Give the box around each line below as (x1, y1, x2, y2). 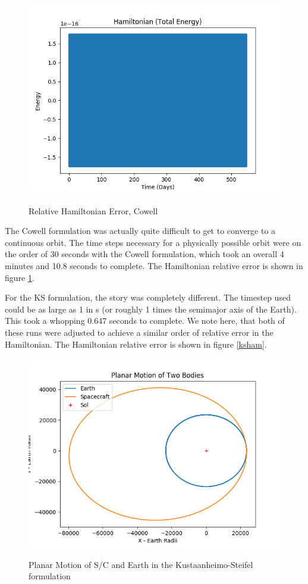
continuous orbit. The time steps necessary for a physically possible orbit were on (5, 236, 301, 248)
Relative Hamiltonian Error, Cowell (29, 204, 158, 217)
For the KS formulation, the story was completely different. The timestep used (5, 291, 291, 304)
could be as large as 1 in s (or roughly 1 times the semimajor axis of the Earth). (5, 302, 297, 315)
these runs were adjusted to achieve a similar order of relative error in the (5, 326, 274, 338)
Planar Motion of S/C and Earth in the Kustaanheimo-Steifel (29, 558, 253, 570)
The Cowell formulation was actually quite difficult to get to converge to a (5, 224, 276, 237)
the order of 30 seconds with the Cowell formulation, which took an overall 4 (5, 248, 284, 260)
